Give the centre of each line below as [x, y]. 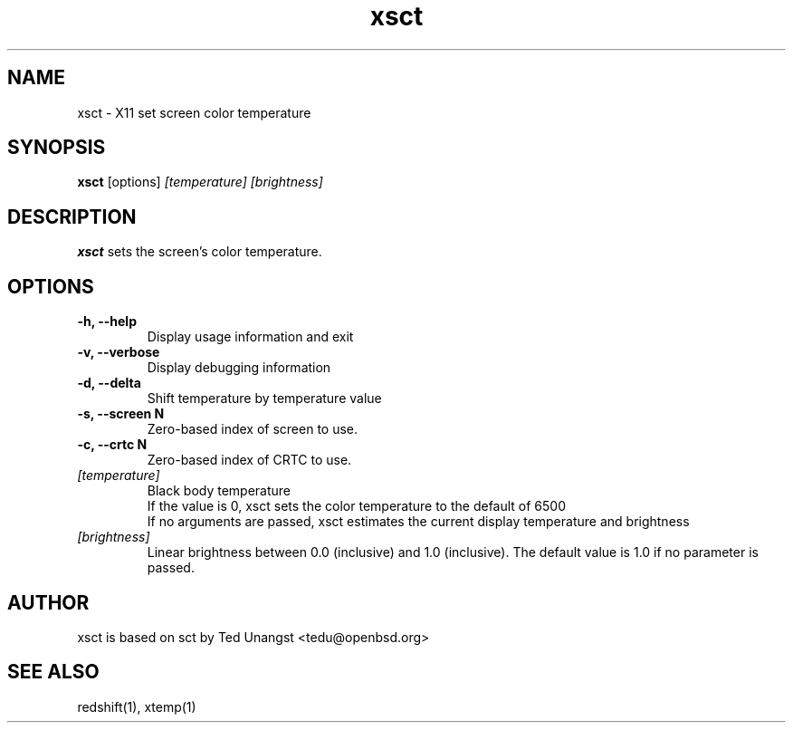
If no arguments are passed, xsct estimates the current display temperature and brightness [418, 522]
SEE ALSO [53, 672]
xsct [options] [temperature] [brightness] [200, 182]
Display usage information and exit [250, 337]
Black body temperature [219, 491]
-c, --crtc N [112, 445]
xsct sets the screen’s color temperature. [200, 252]
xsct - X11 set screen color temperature [194, 112]
